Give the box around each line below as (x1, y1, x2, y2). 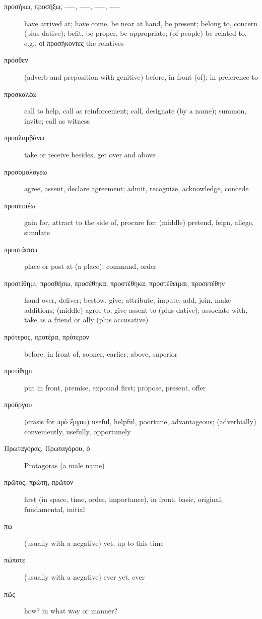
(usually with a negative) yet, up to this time (24, 537, 164, 548)
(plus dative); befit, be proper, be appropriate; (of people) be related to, (24, 28, 247, 38)
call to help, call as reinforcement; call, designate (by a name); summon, (24, 105, 247, 116)
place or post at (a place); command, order (24, 261, 157, 271)
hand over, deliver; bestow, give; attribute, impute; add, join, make (24, 295, 231, 305)
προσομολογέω (4, 166, 47, 177)
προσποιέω (4, 200, 35, 210)
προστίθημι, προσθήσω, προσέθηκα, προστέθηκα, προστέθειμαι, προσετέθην (4, 277, 225, 288)
